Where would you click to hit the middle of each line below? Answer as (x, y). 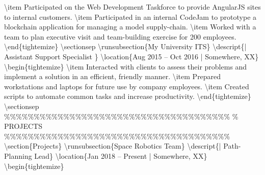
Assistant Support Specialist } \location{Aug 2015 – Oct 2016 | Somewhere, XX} (131, 56)
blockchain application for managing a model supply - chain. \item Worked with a (130, 27)
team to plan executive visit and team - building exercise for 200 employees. (120, 36)
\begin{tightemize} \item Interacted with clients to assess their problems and (126, 66)
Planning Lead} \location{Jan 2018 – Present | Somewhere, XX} (106, 155)
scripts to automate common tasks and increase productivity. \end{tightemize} (128, 96)
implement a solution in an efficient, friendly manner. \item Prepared (113, 76)
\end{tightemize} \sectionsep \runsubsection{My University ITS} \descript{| (125, 46)
